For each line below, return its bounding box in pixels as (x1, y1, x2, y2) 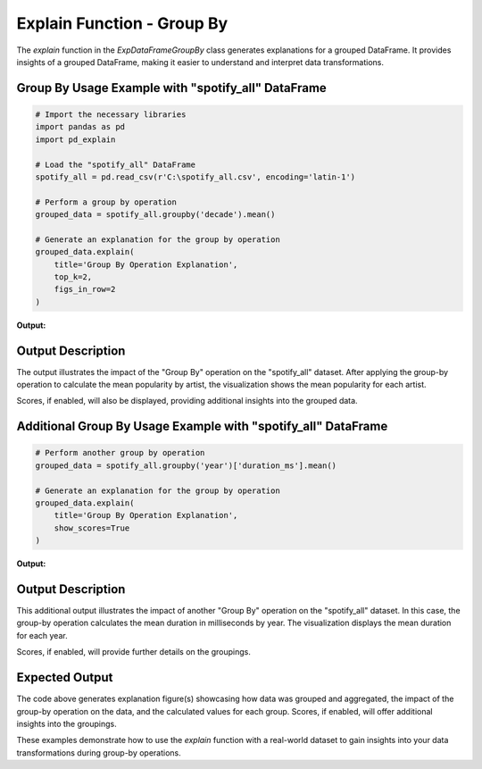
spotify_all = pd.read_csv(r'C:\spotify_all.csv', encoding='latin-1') (35, 171, 356, 182)
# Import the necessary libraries (35, 109, 187, 120)
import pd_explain (35, 134, 116, 145)
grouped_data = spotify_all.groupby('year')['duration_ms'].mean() (35, 460, 337, 471)
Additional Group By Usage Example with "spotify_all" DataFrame (16, 419, 388, 434)
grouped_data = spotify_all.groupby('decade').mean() (35, 210, 276, 220)
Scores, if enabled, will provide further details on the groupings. (16, 647, 252, 657)
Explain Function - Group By (16, 13, 229, 33)
